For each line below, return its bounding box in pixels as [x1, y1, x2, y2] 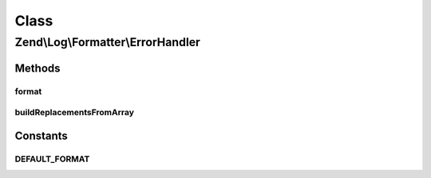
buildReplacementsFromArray [14, 107, 135, 118]
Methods [14, 61, 61, 75]
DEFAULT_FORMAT [14, 153, 90, 164]
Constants [14, 129, 68, 142]
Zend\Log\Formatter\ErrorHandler [14, 35, 201, 49]
